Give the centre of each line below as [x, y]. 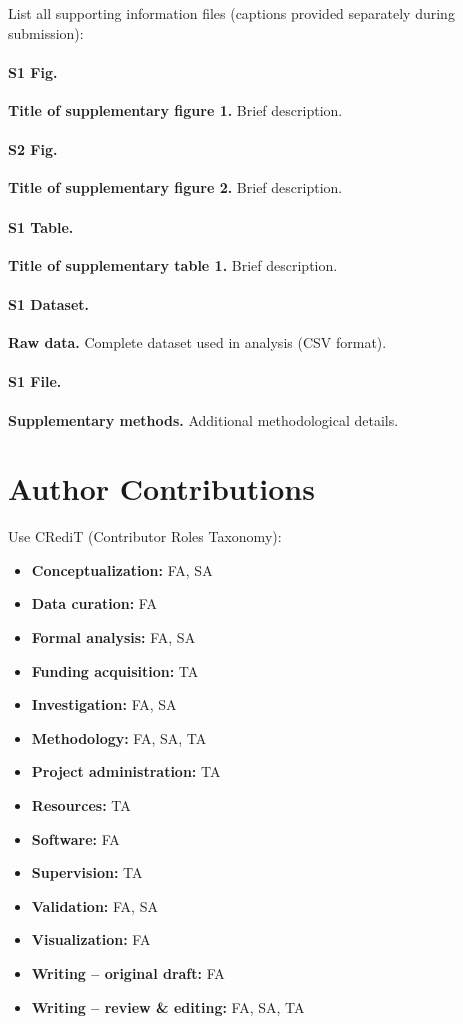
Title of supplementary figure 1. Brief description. [175, 109]
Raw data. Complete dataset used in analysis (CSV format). [197, 342]
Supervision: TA [87, 872]
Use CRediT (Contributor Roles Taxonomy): [145, 536]
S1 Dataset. [49, 303]
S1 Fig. [33, 71]
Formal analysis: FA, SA [113, 637]
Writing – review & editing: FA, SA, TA [168, 1006]
